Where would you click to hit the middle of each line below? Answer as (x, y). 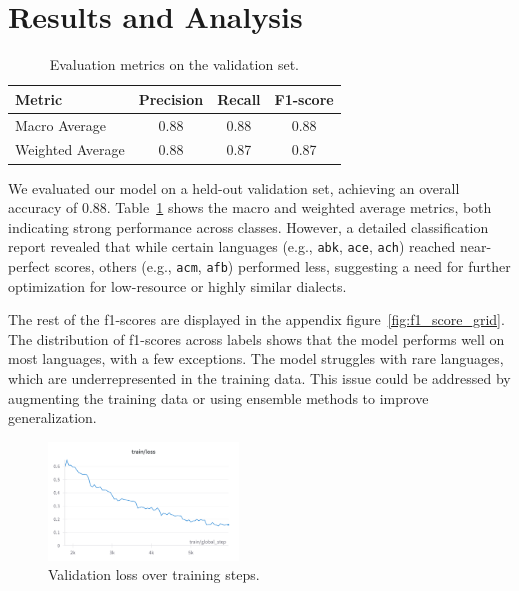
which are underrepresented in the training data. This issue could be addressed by (259, 377)
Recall (239, 98)
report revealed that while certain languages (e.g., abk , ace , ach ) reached (232, 246)
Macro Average (61, 124)
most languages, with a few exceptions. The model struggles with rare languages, (256, 358)
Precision (171, 98)
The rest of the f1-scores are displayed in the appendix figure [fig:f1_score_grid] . (256, 319)
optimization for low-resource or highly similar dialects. (177, 285)
